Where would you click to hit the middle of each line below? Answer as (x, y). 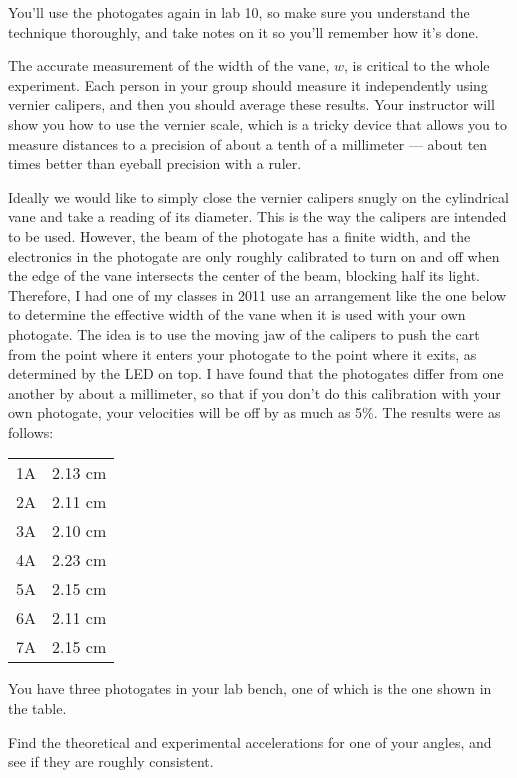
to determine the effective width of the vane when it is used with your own (237, 314)
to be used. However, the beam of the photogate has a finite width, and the (239, 235)
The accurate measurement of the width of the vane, (169, 65)
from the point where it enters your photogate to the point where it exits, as (242, 353)
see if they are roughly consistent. (111, 761)
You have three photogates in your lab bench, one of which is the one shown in (250, 688)
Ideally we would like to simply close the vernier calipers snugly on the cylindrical (258, 196)
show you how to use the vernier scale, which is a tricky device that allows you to (257, 123)
